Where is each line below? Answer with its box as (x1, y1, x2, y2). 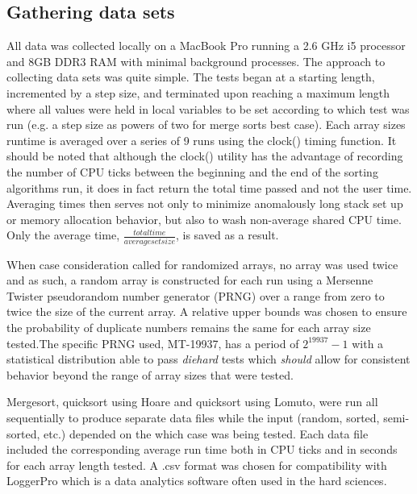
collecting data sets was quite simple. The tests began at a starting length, (6, 68, 375, 85)
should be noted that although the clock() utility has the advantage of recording (6, 147, 403, 164)
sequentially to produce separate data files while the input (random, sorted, (6, 409, 380, 426)
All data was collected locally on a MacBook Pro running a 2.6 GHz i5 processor (6, 37, 406, 54)
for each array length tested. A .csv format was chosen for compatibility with (6, 456, 387, 473)
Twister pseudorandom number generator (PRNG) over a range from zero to (6, 287, 385, 304)
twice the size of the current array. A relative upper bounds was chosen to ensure (6, 303, 407, 320)
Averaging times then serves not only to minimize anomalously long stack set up (6, 195, 403, 212)
